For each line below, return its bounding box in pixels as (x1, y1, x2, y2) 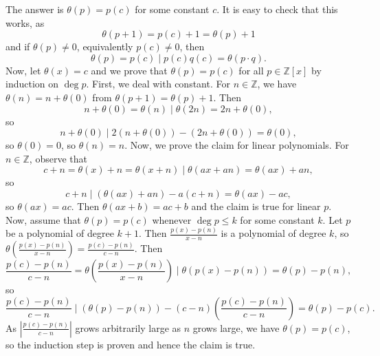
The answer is (5, 2, 64, 16)
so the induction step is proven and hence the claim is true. (5, 337, 256, 351)
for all (238, 63, 264, 77)
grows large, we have (192, 320, 280, 335)
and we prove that (91, 63, 168, 77)
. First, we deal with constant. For (86, 76, 230, 91)
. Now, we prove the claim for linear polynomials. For (124, 138, 349, 152)
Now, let (5, 63, 41, 77)
